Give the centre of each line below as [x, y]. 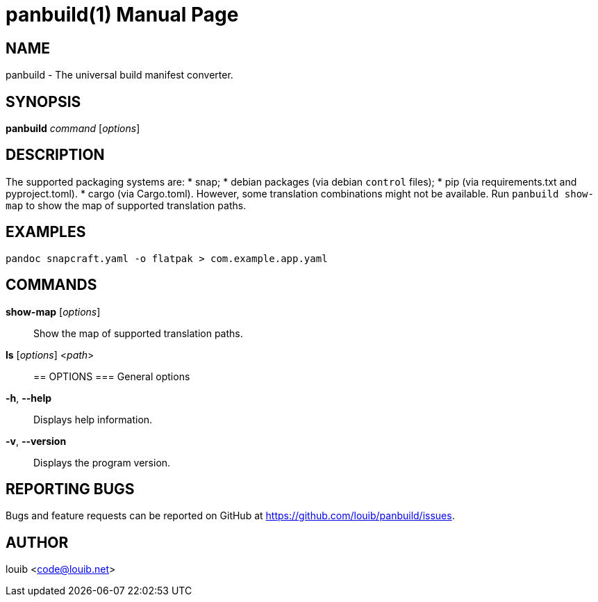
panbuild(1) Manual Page [122, 15]
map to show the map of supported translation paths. [126, 205]
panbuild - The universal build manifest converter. [119, 75]
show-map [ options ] [53, 311]
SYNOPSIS [43, 101]
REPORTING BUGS [70, 489]
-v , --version [36, 441]
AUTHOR [37, 542]
